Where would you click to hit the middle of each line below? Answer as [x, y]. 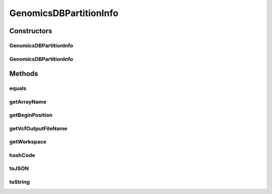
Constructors [31, 31]
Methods [24, 74]
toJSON [19, 168]
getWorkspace [28, 142]
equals [18, 88]
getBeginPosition [31, 115]
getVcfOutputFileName [38, 128]
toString [20, 182]
